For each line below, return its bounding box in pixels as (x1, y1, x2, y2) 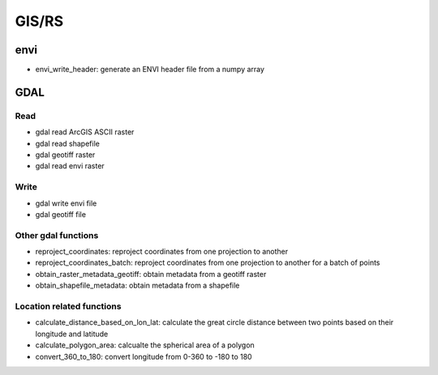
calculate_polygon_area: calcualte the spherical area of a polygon (35, 340, 255, 350)
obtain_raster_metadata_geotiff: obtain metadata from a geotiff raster (35, 269, 267, 279)
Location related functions (15, 300, 122, 312)
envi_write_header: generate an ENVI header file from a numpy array (35, 65, 265, 75)
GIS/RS (15, 12, 64, 30)
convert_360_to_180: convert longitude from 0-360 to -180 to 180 (35, 352, 252, 361)
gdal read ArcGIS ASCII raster (35, 127, 135, 137)
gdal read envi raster (35, 161, 105, 171)
